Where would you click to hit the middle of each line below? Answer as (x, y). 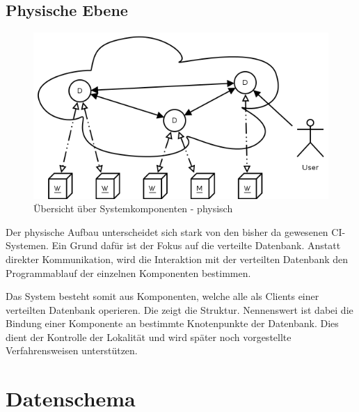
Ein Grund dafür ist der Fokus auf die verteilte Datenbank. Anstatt (196, 245)
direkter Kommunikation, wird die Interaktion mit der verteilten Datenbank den (177, 259)
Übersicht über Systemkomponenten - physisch (133, 208)
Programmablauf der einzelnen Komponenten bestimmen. (128, 272)
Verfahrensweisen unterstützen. (72, 350)
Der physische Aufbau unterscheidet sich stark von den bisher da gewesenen (167, 231)
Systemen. (27, 245)
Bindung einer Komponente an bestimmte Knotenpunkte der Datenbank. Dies (172, 323)
